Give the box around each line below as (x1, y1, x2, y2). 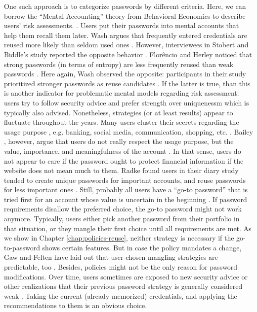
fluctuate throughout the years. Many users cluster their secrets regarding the (4, 117, 239, 127)
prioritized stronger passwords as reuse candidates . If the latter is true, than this (4, 78, 251, 88)
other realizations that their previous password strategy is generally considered (4, 281, 243, 291)
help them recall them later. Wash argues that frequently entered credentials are (4, 30, 248, 40)
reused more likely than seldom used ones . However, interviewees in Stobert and (4, 39, 249, 50)
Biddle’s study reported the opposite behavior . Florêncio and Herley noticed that (4, 49, 252, 59)
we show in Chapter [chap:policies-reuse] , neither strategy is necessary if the (4, 233, 234, 243)
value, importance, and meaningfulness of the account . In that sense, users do (4, 145, 241, 156)
